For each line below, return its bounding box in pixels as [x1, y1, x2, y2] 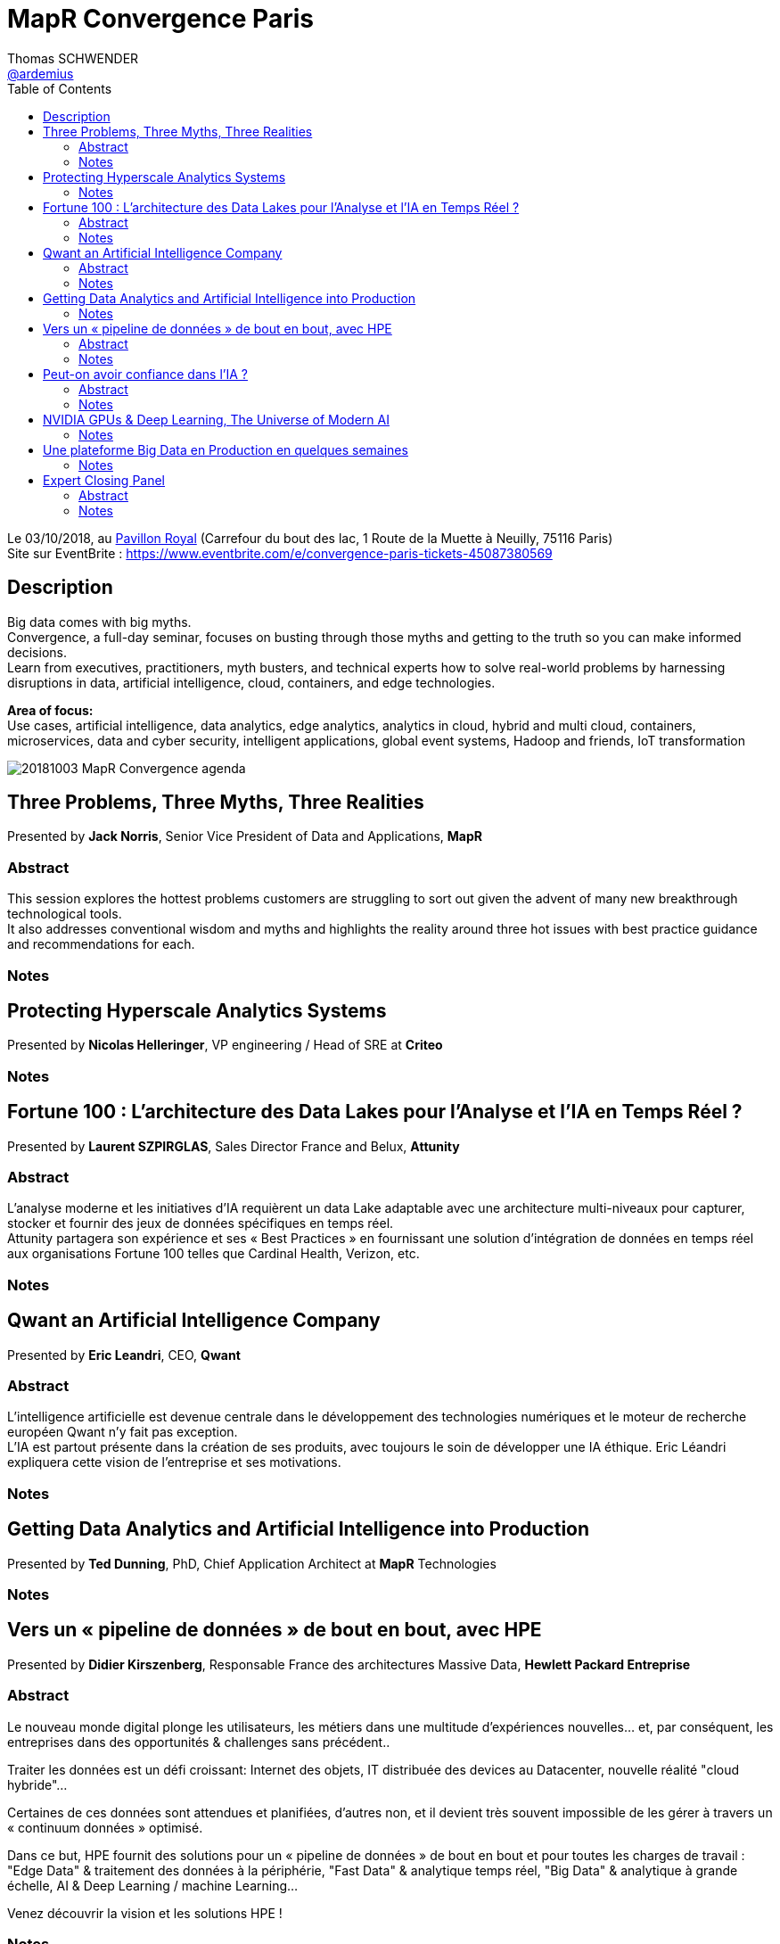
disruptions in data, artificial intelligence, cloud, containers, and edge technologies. [7, 674, 496, 690]
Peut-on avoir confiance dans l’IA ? [43, 366, 248, 382]
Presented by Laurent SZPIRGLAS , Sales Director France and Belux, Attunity [7, 1138, 460, 1154]
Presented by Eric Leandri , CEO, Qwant [7, 1347, 241, 1363]
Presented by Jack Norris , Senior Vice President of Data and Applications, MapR [7, 828, 482, 844]
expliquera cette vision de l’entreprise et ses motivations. [7, 1454, 341, 1470]
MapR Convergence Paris [7, 4, 314, 34]
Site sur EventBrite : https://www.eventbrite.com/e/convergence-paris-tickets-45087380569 [7, 545, 553, 561]
